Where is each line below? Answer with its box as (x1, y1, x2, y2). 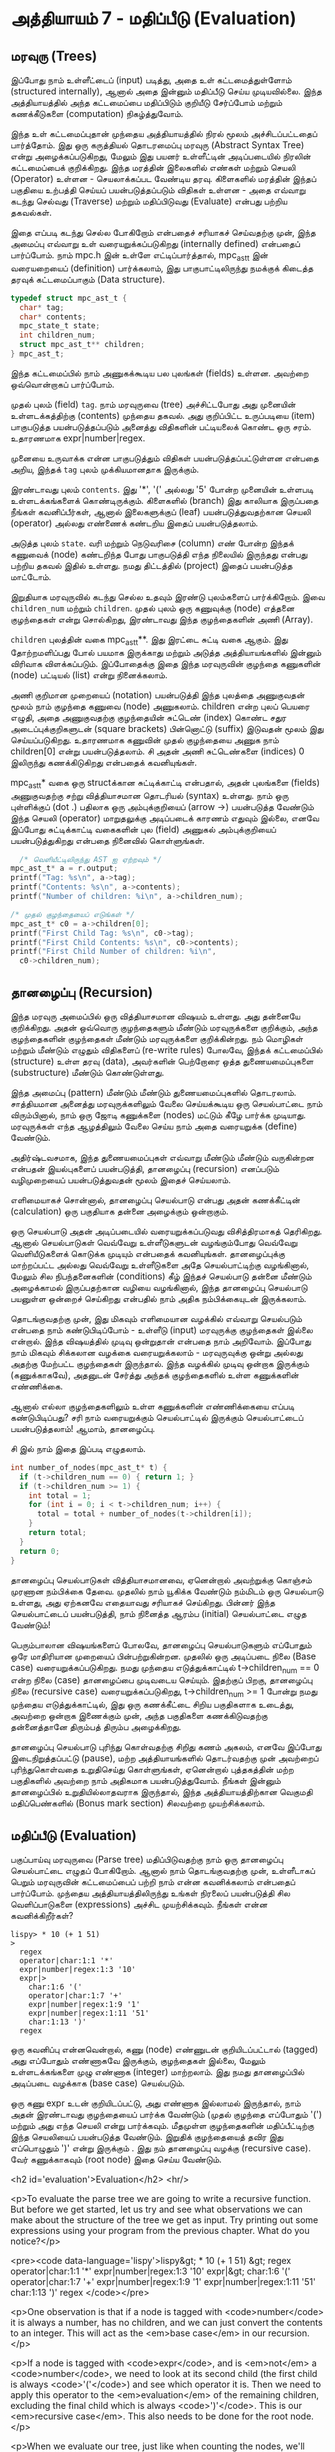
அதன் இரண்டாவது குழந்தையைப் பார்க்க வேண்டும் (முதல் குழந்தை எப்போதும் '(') (10, 2108, 323, 2120)
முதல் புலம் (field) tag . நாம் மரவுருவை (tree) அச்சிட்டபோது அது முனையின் (10, 398, 297, 410)
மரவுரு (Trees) (10, 47, 98, 64)
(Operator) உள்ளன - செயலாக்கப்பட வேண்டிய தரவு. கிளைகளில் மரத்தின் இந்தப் (10, 173, 317, 184)
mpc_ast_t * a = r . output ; (10, 863, 118, 874)
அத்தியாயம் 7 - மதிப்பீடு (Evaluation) (10, 7, 297, 30)
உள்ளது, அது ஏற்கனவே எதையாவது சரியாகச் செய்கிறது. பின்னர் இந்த (10, 1596, 276, 1608)
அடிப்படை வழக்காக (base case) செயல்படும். (10, 2077, 185, 2089)
